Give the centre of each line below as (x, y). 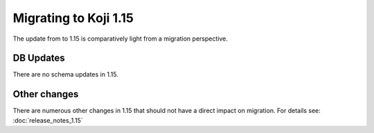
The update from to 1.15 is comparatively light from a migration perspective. (120, 39)
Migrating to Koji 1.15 (73, 18)
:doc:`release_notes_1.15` (48, 120)
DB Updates (39, 58)
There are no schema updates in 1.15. (66, 74)
